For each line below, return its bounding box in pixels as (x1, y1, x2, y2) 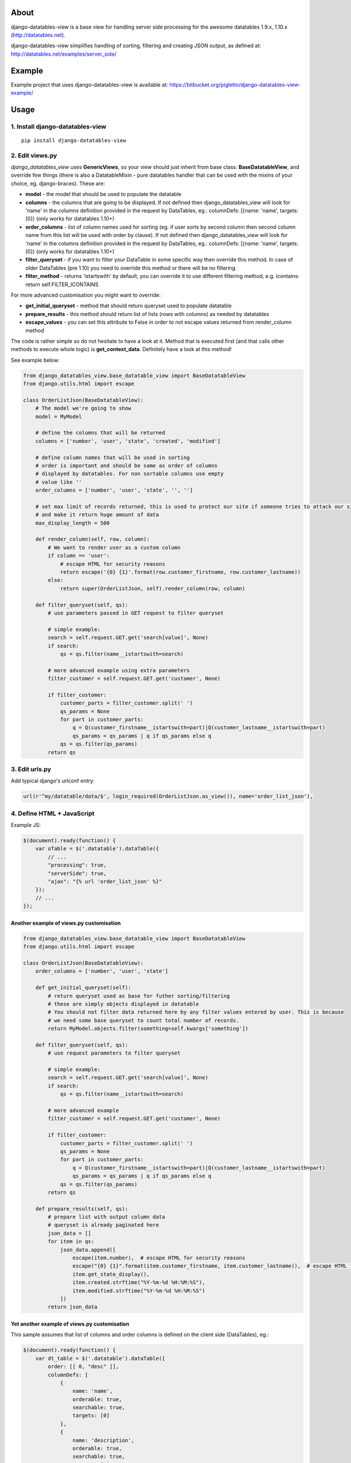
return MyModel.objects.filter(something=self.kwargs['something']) (47, 1025, 249, 1032)
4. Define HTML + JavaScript (11, 809, 95, 818)
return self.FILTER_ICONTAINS (25, 281, 99, 288)
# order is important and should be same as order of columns (35, 462, 218, 469)
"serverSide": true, (47, 870, 107, 877)
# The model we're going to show (35, 405, 132, 412)
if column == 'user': (47, 552, 110, 559)
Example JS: (11, 822, 41, 829)
